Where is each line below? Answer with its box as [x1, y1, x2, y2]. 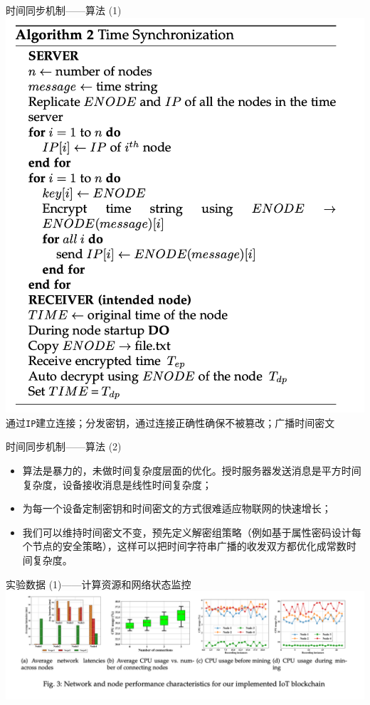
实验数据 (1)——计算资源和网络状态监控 [6, 576, 191, 591]
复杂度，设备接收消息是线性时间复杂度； [22, 477, 212, 492]
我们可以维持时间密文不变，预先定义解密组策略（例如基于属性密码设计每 [22, 524, 361, 539]
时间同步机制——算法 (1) [6, 3, 122, 17]
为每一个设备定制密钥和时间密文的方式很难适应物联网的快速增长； [22, 501, 332, 516]
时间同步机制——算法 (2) [6, 439, 122, 454]
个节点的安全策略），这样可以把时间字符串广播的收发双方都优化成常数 [22, 539, 347, 553]
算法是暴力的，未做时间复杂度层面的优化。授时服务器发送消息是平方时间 [22, 462, 361, 477]
